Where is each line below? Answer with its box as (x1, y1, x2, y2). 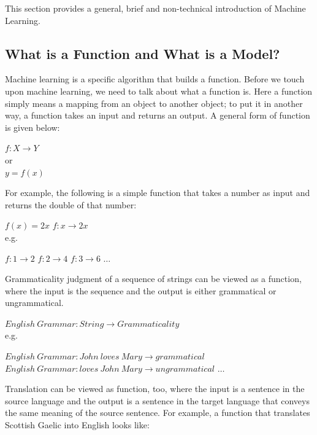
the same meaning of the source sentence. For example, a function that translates (5, 406, 310, 419)
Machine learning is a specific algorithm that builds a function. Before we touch (5, 72, 305, 85)
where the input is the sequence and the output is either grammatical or (5, 284, 277, 297)
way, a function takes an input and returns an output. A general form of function (5, 109, 310, 122)
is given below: (5, 120, 60, 133)
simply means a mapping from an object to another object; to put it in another (5, 96, 303, 109)
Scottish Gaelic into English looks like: (5, 418, 150, 431)
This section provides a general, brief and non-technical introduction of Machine (5, 2, 306, 14)
